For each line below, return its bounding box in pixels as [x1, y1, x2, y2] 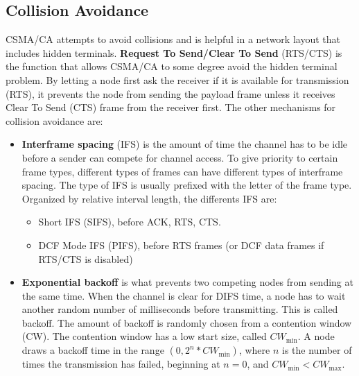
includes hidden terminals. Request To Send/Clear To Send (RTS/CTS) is [6, 45, 342, 60]
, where [238, 343, 270, 357]
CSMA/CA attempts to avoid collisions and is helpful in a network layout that [6, 32, 340, 46]
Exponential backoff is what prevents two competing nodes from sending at [21, 275, 353, 289]
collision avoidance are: [6, 113, 103, 128]
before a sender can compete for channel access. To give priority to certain [21, 150, 338, 164]
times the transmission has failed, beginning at [21, 357, 220, 371]
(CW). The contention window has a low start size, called [21, 329, 267, 343]
